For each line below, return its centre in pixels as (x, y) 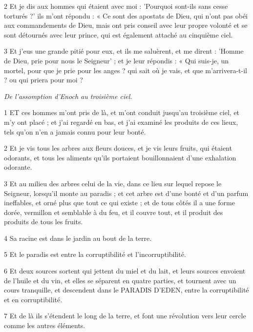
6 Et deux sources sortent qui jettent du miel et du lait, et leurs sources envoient (125, 271)
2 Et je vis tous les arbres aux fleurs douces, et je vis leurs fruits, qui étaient (118, 148)
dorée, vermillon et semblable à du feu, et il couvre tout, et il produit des (114, 212)
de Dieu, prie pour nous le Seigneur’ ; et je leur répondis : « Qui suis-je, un (116, 60)
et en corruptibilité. (33, 299)
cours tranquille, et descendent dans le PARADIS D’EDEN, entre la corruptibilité (126, 290)
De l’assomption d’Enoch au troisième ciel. (68, 96)
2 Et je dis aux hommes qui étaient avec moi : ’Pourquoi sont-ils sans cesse (116, 6)
